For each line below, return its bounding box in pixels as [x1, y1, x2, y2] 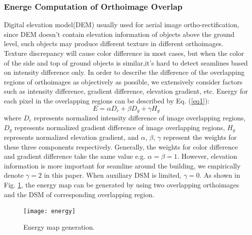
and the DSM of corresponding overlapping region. [4, 189, 154, 199]
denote [4, 170, 24, 180]
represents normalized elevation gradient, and [4, 132, 139, 142]
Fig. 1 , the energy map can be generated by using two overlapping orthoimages [4, 180, 239, 190]
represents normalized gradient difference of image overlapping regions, [14, 122, 225, 132]
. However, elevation [177, 151, 237, 161]
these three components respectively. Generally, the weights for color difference [4, 141, 238, 151]
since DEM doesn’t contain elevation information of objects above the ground [4, 29, 235, 39]
